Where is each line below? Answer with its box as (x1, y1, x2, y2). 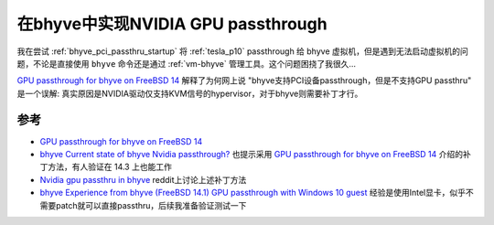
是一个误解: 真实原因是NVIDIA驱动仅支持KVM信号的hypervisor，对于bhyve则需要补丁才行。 (16, 88, 363, 99)
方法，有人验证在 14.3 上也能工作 (47, 161, 173, 173)
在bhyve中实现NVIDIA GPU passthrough (16, 14, 328, 34)
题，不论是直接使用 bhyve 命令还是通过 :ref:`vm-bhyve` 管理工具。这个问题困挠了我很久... (16, 58, 357, 69)
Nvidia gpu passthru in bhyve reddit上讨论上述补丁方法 (39, 174, 247, 185)
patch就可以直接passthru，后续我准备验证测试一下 (55, 199, 247, 210)
